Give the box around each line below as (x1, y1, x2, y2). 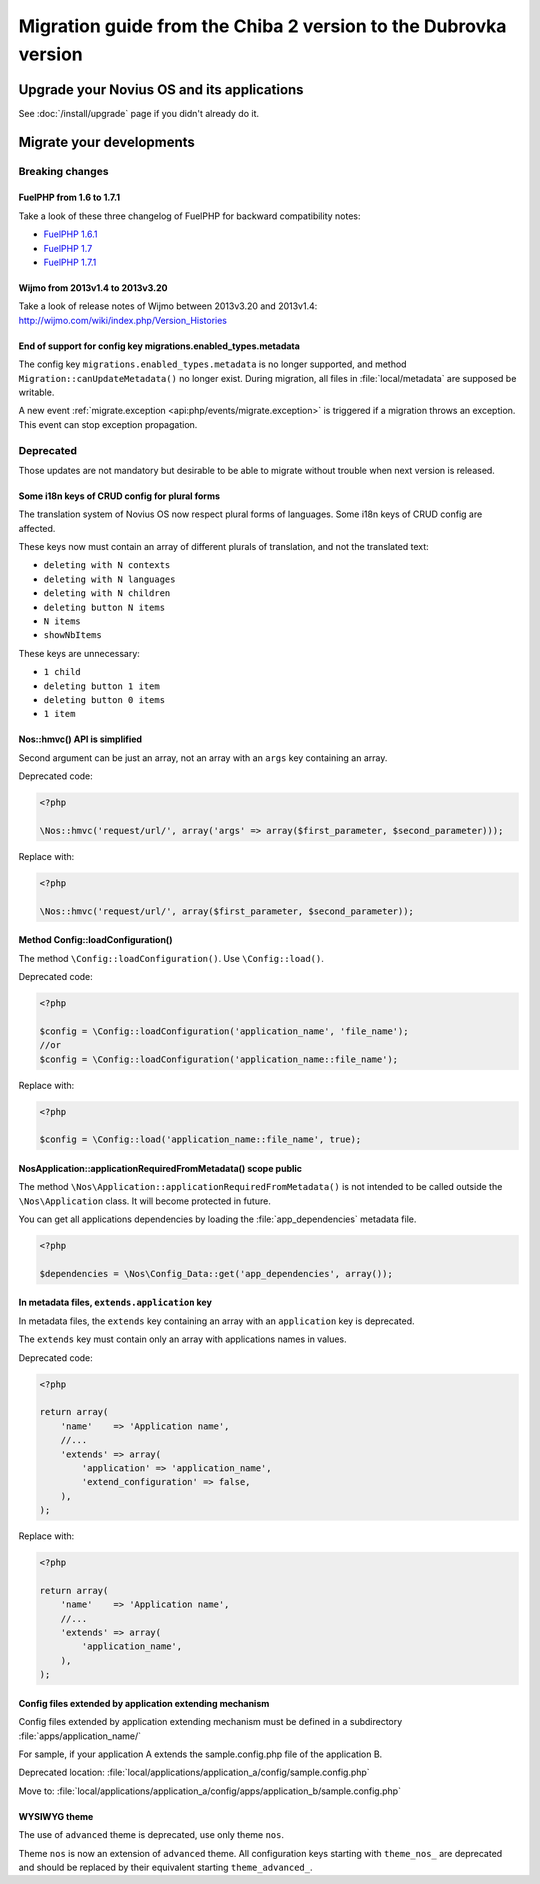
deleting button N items (43, 601, 165, 613)
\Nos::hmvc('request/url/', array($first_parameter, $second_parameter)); (39, 905, 415, 917)
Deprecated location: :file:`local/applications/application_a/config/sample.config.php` (18, 1766, 370, 1779)
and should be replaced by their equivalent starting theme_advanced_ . (18, 1861, 314, 1873)
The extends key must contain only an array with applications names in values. (18, 1333, 347, 1345)
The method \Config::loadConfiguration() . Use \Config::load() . (18, 952, 324, 964)
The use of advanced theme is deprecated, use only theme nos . (18, 1829, 285, 1841)
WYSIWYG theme (18, 1810, 94, 1822)
